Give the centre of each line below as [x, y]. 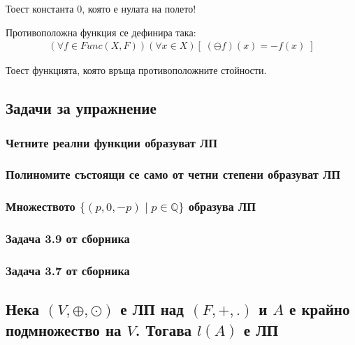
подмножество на [64, 329]
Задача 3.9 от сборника [68, 238]
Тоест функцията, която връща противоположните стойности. [136, 70]
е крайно [320, 309]
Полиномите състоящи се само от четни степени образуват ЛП [173, 174]
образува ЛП [222, 206]
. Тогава [163, 329]
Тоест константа [40, 8]
